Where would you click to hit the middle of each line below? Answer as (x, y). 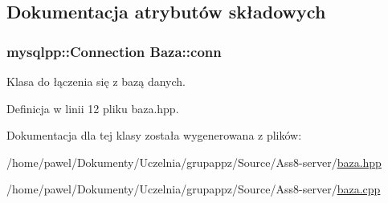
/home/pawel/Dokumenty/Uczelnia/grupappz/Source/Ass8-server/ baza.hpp (194, 162)
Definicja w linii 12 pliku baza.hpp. (93, 108)
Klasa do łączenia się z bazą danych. (96, 81)
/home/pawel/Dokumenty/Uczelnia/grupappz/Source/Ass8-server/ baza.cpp (194, 189)
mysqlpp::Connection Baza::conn (114, 51)
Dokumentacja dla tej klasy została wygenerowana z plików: (154, 135)
